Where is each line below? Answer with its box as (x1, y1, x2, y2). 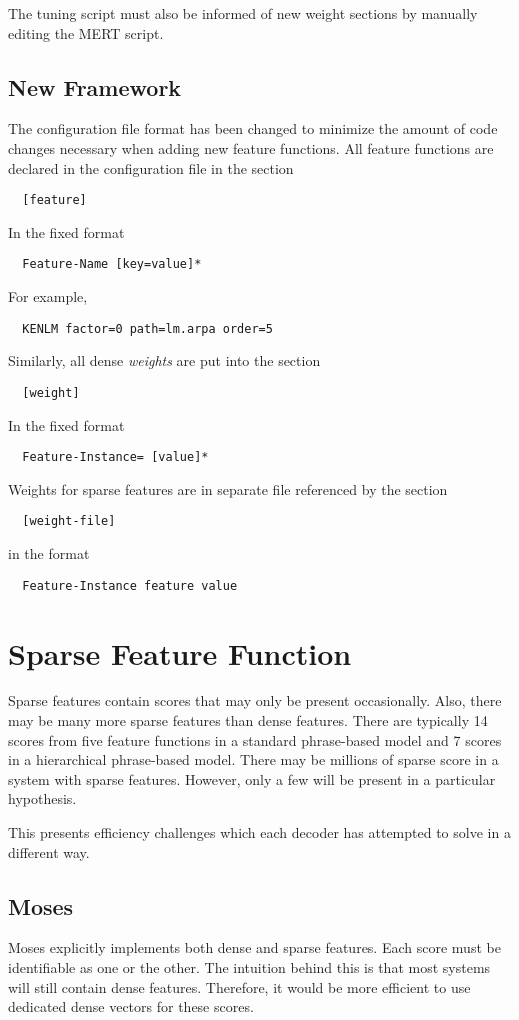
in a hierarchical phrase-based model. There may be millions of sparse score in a (8, 749, 499, 770)
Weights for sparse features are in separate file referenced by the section (8, 478, 448, 499)
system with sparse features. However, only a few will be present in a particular (8, 768, 496, 789)
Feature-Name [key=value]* (22, 257, 202, 272)
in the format (8, 543, 90, 564)
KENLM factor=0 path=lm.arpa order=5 (22, 321, 273, 336)
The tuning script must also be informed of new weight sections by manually (8, 3, 478, 23)
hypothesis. (8, 788, 77, 809)
